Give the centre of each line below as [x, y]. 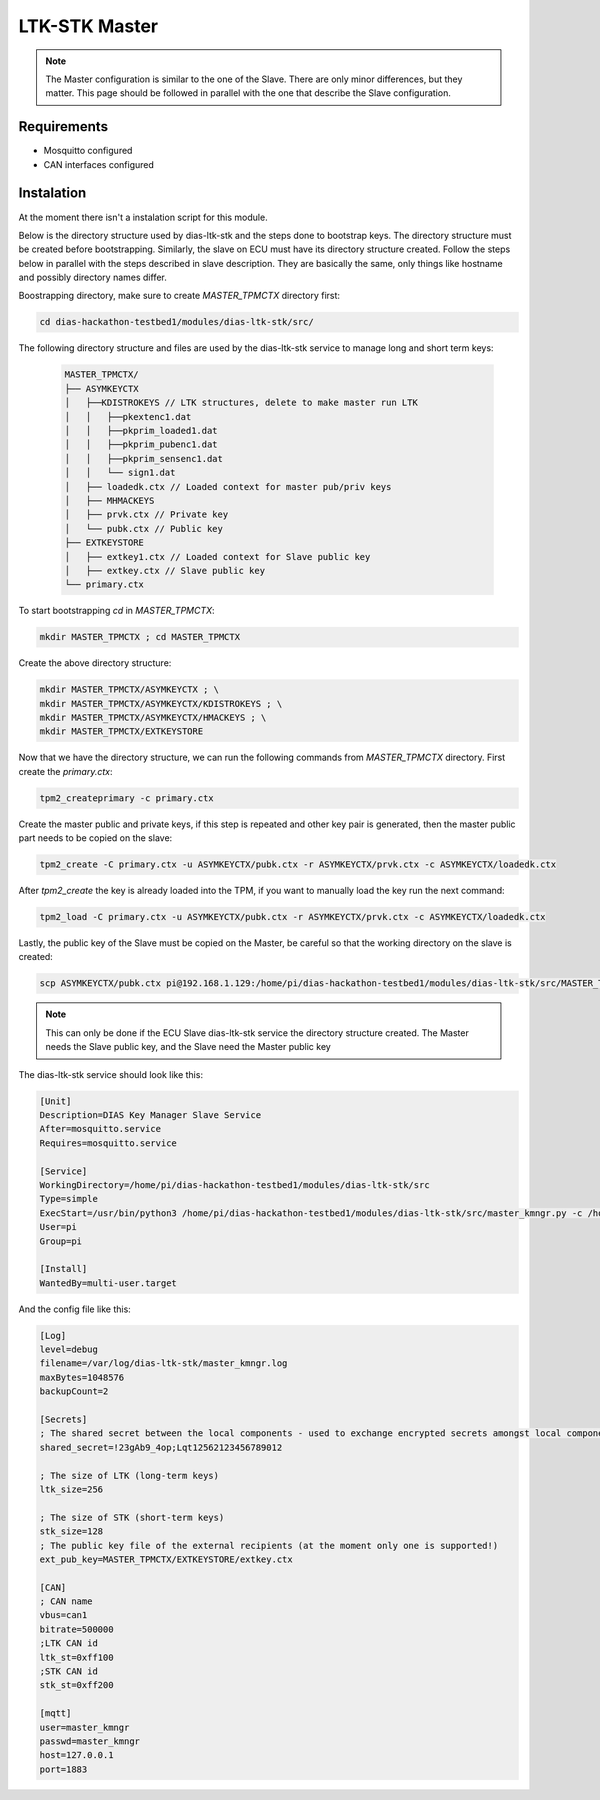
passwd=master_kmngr [89, 1741]
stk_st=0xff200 [76, 1685]
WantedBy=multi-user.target [108, 1283]
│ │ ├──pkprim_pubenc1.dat [141, 444]
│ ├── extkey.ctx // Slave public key [164, 570]
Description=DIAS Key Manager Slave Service [150, 1114]
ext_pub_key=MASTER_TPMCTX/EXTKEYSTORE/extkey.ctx [166, 1559]
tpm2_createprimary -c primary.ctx [126, 798]
